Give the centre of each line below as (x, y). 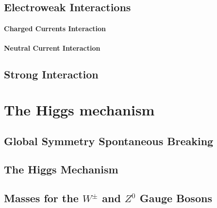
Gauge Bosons (176, 198)
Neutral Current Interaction (52, 47)
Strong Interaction (51, 74)
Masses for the (41, 198)
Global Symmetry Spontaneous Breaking (109, 141)
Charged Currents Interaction (55, 28)
